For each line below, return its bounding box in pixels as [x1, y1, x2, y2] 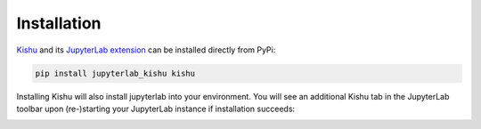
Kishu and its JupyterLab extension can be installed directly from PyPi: [16, 44, 276, 55]
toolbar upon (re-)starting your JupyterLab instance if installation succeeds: [16, 103, 296, 114]
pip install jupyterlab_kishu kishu [35, 68, 196, 78]
